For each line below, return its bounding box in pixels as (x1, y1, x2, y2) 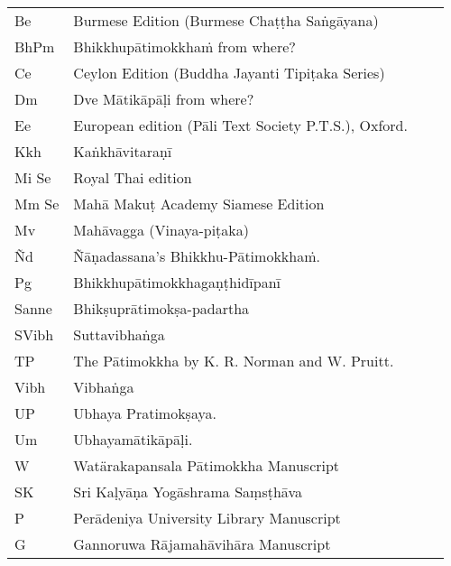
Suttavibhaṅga (73, 324, 165, 345)
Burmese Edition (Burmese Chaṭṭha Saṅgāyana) (73, 10, 379, 31)
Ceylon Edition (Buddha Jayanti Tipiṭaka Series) (73, 62, 385, 83)
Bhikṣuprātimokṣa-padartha (73, 298, 250, 319)
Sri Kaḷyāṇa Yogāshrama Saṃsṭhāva (73, 481, 302, 502)
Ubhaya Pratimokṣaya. (73, 403, 216, 423)
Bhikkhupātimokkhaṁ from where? (73, 36, 296, 57)
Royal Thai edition (73, 167, 192, 188)
